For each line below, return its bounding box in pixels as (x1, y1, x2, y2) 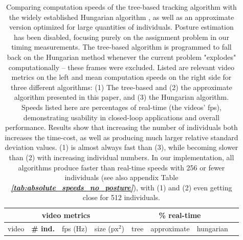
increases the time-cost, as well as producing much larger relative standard (5, 132, 238, 142)
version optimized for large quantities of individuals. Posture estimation (9, 21, 234, 32)
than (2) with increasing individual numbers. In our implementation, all (9, 151, 234, 162)
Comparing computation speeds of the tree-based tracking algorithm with (6, 2, 237, 12)
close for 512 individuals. (82, 192, 160, 203)
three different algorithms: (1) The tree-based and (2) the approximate (11, 81, 232, 92)
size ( (94, 223, 111, 233)
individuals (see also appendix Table (64, 172, 179, 183)
